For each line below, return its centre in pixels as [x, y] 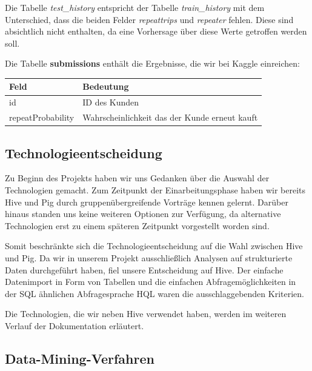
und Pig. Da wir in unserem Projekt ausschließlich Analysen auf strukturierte [149, 258]
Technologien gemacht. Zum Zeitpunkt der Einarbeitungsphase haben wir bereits [155, 190]
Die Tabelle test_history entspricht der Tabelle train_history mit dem [135, 7]
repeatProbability [42, 117]
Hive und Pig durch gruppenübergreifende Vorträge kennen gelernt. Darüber [147, 202]
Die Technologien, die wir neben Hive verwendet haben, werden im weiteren [146, 314]
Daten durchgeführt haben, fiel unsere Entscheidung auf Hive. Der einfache [144, 269]
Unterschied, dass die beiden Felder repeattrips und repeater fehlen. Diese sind [149, 19]
